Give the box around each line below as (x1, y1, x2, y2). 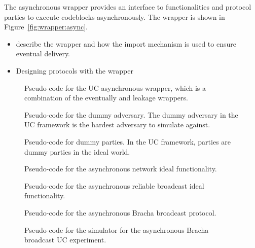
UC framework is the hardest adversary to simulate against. (24, 119, 210, 130)
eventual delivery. (16, 48, 70, 59)
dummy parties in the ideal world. (24, 146, 130, 157)
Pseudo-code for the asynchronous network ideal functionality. (24, 163, 217, 174)
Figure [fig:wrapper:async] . (4, 21, 88, 32)
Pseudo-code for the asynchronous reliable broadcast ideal (24, 180, 204, 191)
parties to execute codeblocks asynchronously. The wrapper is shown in (4, 11, 225, 22)
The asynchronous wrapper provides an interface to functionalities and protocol (4, 2, 251, 12)
